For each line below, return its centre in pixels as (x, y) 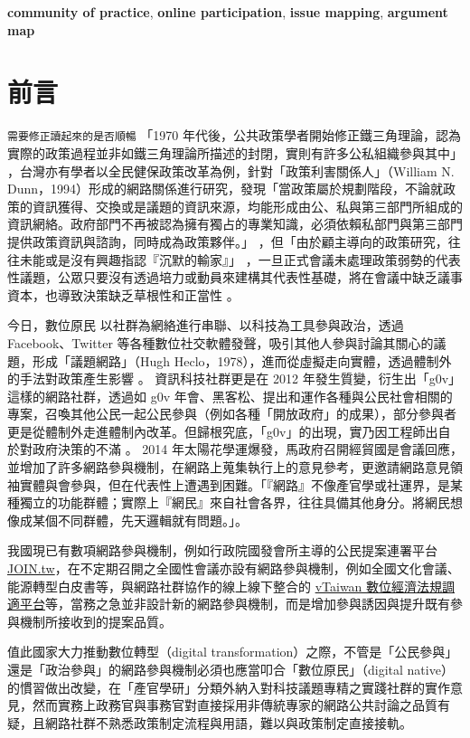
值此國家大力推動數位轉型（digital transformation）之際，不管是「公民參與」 (233, 652)
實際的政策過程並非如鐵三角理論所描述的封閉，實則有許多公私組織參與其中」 (235, 152)
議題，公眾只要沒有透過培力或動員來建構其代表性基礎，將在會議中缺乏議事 (241, 277)
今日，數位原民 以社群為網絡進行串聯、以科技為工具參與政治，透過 (206, 325)
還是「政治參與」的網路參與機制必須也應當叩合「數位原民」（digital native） (230, 669)
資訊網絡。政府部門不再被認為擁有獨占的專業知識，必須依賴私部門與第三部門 (235, 224)
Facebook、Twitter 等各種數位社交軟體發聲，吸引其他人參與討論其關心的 (221, 342)
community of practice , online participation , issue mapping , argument (228, 12)
